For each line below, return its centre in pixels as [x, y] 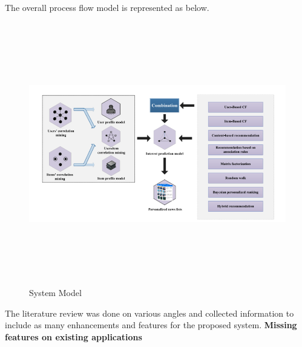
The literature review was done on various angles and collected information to [149, 313]
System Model [55, 293]
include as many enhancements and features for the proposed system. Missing [151, 325]
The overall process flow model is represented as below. [107, 7]
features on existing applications [74, 336]
